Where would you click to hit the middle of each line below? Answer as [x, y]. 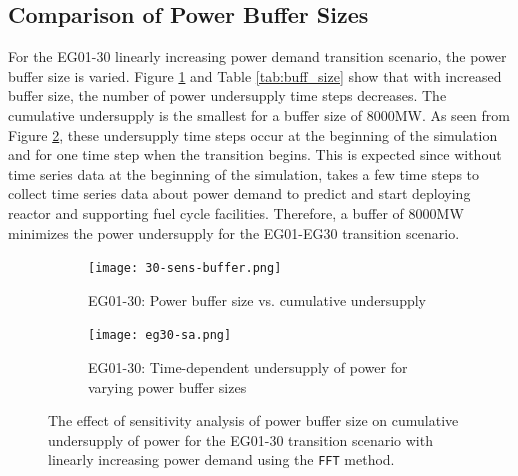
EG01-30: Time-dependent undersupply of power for [248, 367]
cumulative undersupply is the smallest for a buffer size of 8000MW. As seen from [259, 114]
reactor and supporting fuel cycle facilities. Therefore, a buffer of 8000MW [236, 212]
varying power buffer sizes [167, 386]
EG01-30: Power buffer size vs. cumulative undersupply [257, 299]
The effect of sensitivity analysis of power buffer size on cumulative [253, 420]
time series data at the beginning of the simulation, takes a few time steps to [244, 173]
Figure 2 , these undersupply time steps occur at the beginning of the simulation [253, 134]
